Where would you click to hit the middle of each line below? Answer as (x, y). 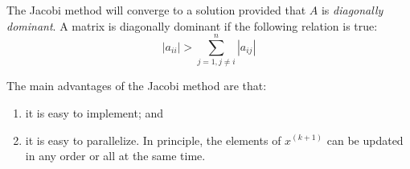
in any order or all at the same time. (115, 156)
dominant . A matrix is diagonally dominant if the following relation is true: (192, 25)
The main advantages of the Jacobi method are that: (137, 86)
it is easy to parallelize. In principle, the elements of (153, 140)
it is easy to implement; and (94, 112)
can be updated (365, 140)
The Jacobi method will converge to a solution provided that (156, 10)
